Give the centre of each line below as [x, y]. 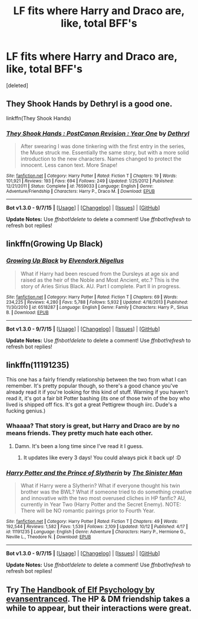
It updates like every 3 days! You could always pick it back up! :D [102, 457]
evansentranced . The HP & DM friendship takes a [98, 599]
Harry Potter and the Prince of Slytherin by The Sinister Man [94, 473]
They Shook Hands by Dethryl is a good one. [89, 104]
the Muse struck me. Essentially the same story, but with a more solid [105, 153]
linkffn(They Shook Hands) [39, 118]
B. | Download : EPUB [27, 312]
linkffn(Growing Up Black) [55, 244]
